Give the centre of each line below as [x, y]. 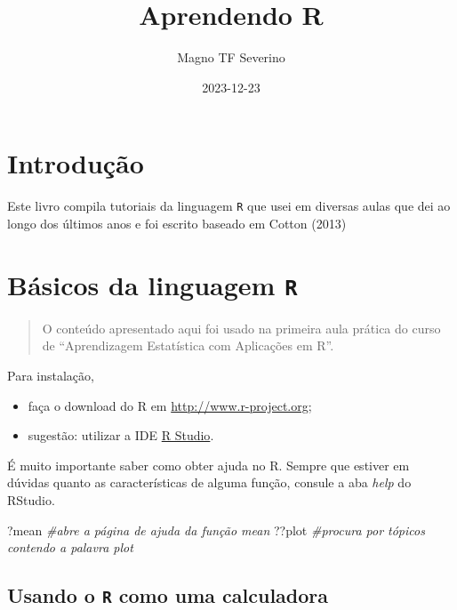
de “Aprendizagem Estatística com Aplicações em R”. [188, 345]
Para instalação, [51, 375]
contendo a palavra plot [70, 547]
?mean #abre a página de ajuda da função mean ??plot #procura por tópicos [216, 530]
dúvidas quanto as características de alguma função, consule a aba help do [209, 482]
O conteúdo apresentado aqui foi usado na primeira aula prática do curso [241, 328]
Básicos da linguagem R [152, 284]
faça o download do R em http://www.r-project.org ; [170, 405]
